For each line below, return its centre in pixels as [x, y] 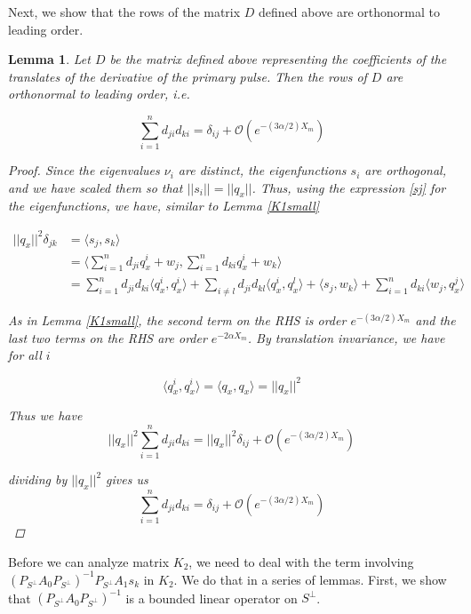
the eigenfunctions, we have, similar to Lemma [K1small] [164, 206]
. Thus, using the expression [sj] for [349, 187]
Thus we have [45, 415]
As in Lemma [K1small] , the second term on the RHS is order [177, 320]
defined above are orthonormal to [349, 12]
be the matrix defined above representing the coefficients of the [278, 59]
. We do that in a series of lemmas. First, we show [310, 579]
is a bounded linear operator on [212, 598]
